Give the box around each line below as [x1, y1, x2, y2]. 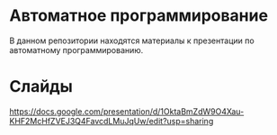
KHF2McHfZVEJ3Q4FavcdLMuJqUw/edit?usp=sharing [9, 115, 214, 126]
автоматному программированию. [9, 44, 144, 55]
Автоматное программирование [9, 5, 268, 26]
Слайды [9, 76, 74, 97]
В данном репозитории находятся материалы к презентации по [9, 35, 255, 46]
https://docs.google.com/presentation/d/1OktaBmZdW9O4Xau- [9, 105, 245, 117]
